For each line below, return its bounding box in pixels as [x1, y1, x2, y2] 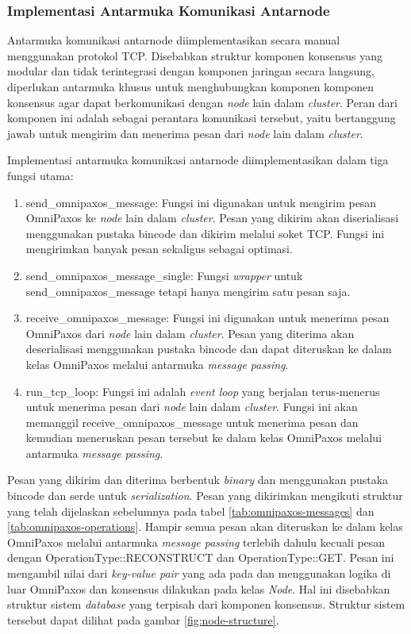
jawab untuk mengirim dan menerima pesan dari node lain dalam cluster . [7, 125, 363, 141]
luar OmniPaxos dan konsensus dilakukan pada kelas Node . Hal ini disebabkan [7, 580, 390, 597]
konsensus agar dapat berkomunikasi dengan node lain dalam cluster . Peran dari [7, 94, 398, 110]
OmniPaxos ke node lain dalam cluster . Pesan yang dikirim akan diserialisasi [25, 209, 399, 226]
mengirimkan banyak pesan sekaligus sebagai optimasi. [25, 240, 293, 257]
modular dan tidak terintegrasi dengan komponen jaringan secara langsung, [7, 63, 375, 79]
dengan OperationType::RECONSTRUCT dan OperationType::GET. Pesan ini [7, 549, 394, 566]
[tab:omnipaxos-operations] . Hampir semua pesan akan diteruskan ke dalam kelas [7, 518, 403, 535]
